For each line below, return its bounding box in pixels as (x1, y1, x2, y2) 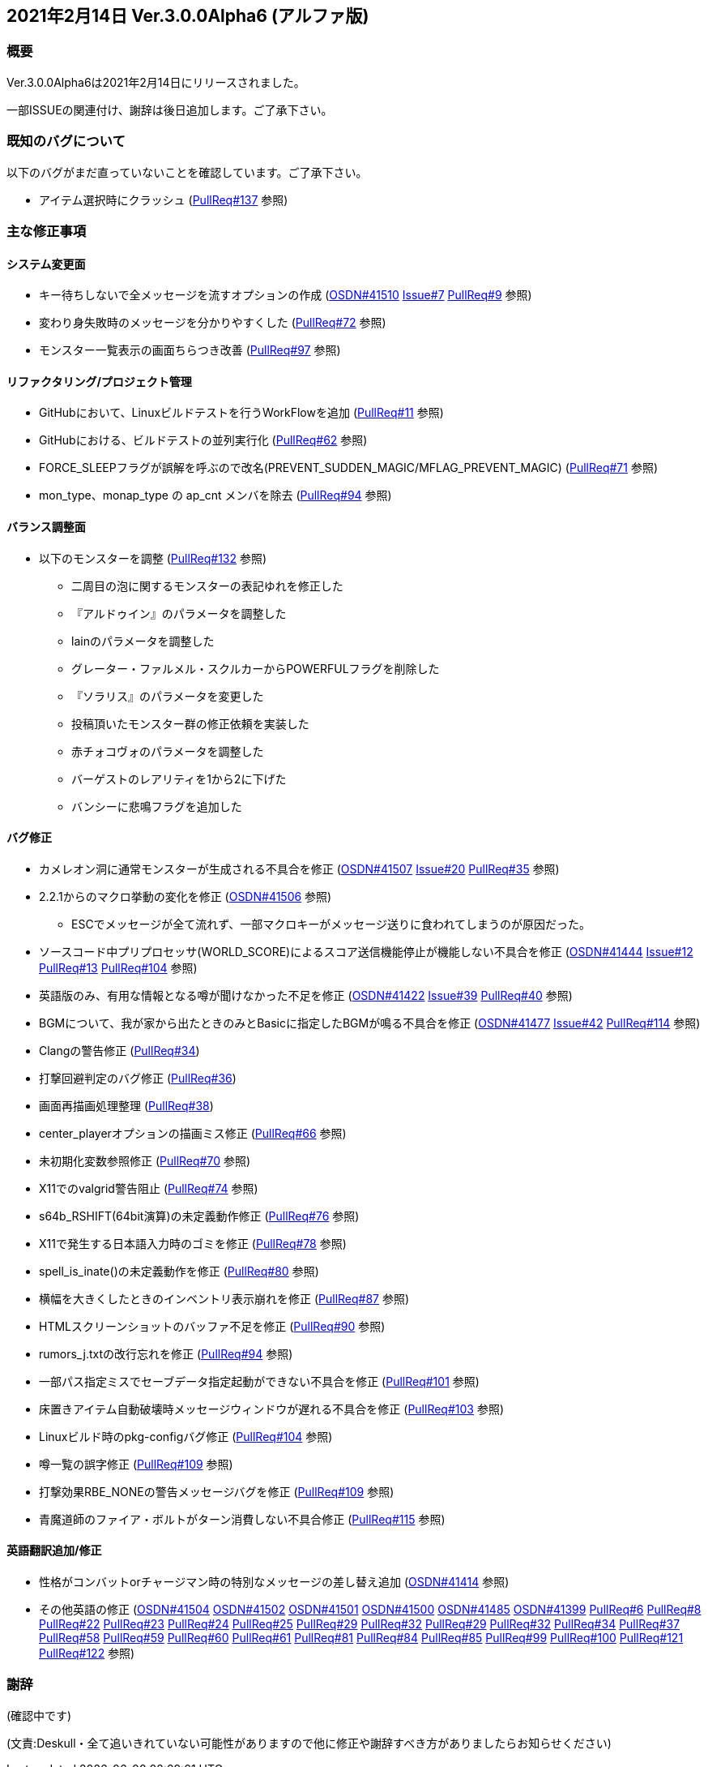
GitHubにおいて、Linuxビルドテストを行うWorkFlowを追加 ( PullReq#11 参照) (39, 405, 444, 420)
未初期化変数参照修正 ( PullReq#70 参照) (39, 1153, 251, 1168)
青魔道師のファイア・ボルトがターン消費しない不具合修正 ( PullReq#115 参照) (39, 1512, 446, 1526)
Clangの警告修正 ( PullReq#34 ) (39, 1043, 200, 1057)
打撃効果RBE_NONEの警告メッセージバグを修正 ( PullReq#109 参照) (39, 1484, 395, 1499)
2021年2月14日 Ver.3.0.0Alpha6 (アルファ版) (6, 6, 369, 26)
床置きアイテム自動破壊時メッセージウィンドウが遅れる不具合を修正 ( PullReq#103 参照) (39, 1401, 505, 1416)
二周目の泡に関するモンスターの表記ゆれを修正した (71, 578, 343, 593)
